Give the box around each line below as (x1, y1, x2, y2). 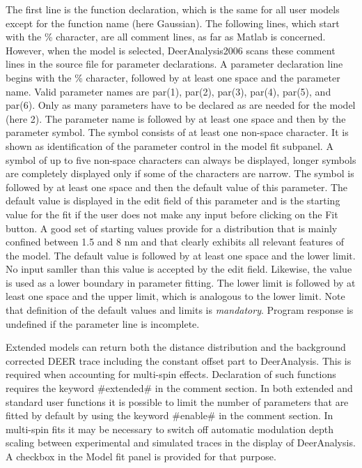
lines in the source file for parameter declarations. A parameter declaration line (6, 56, 343, 71)
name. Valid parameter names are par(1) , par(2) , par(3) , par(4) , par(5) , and (6, 84, 331, 98)
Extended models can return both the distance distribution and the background (6, 340, 346, 354)
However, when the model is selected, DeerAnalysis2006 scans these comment (6, 43, 336, 57)
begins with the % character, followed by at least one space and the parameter (6, 70, 340, 84)
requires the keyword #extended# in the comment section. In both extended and (6, 381, 353, 395)
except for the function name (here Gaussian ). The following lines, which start (6, 15, 340, 30)
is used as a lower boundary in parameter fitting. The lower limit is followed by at (6, 275, 356, 289)
